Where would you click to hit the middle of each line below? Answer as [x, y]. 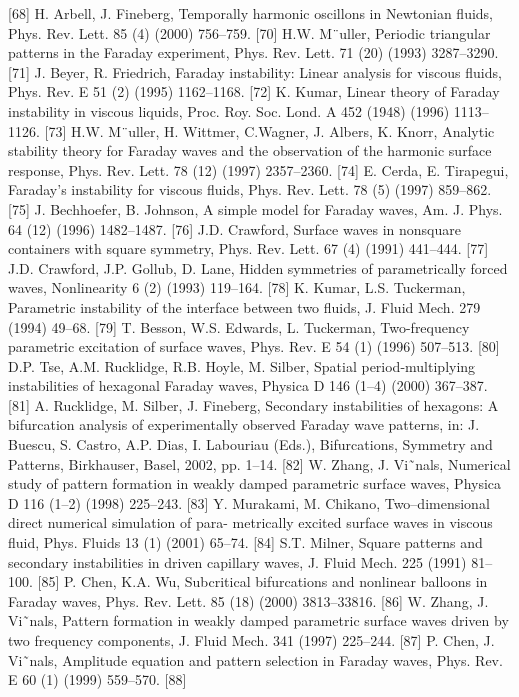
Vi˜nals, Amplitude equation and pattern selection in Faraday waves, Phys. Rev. [255, 659]
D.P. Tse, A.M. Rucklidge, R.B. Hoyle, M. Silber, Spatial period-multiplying [242, 365]
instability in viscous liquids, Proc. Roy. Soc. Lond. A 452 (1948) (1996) [229, 110]
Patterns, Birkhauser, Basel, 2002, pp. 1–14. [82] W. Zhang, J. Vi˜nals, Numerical [259, 463]
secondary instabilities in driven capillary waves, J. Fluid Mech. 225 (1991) [237, 561]
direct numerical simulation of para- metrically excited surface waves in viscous [250, 522]
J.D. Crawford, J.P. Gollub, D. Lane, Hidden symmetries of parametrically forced [258, 267]
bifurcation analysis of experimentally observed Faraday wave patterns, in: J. [244, 424]
